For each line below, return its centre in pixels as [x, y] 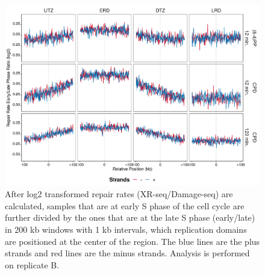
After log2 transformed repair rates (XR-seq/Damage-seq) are [119, 194]
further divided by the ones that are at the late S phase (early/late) [130, 217]
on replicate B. [32, 264]
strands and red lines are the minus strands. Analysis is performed [127, 253]
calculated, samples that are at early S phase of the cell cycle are [125, 205]
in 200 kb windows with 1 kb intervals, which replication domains [126, 229]
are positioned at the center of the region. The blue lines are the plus [132, 241]
